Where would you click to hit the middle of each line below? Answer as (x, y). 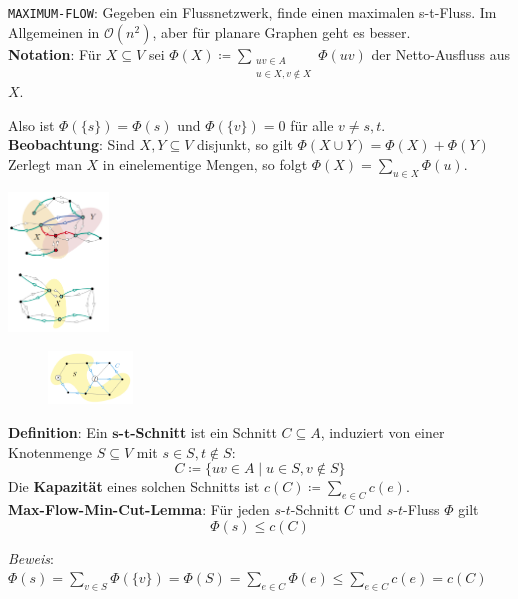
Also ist (31, 124)
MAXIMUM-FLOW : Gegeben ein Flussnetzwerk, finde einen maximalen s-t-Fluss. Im (252, 12)
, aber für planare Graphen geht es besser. (281, 31)
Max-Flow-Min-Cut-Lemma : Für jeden (139, 508)
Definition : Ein (58, 431)
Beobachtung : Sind (71, 144)
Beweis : (31, 557)
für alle (312, 124)
